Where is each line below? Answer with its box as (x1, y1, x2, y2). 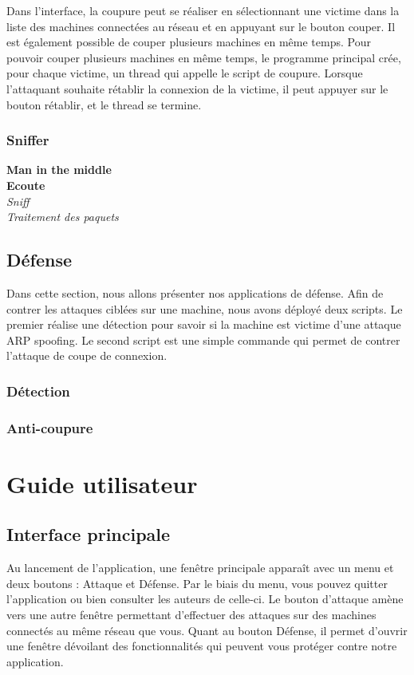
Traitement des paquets (6, 208, 119, 225)
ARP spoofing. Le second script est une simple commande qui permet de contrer (6, 331, 400, 348)
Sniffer (6, 130, 49, 150)
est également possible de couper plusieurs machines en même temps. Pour (6, 34, 371, 50)
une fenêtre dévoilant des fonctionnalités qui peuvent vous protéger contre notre (6, 637, 397, 654)
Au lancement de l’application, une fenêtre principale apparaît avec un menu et (6, 559, 394, 576)
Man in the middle (6, 161, 112, 178)
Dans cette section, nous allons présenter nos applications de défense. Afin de (6, 284, 384, 301)
